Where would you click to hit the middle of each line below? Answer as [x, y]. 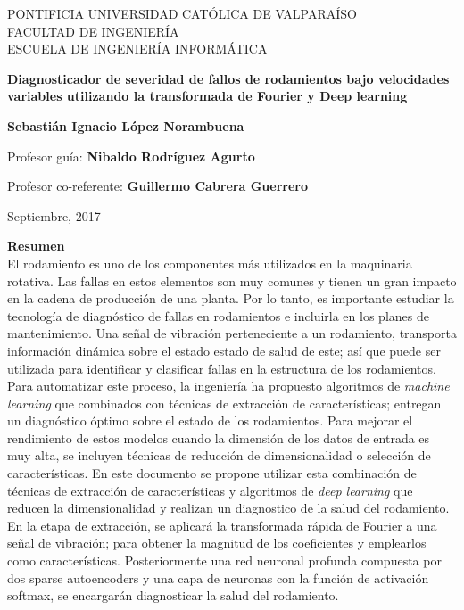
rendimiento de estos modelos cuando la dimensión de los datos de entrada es [219, 437]
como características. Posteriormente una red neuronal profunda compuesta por [224, 561]
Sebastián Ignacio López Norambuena [126, 125]
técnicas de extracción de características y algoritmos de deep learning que [210, 490]
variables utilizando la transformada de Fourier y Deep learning [207, 96]
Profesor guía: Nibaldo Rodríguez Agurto [131, 156]
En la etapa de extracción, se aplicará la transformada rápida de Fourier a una [222, 525]
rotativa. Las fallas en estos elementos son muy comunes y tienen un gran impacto [232, 280]
